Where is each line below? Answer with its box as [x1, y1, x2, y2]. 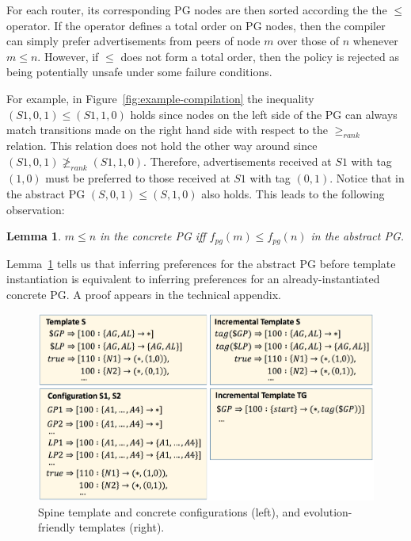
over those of [277, 33, 340, 49]
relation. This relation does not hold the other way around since [6, 136, 318, 153]
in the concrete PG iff [100, 228, 206, 244]
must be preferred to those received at [45, 170, 230, 186]
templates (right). [78, 519, 165, 535]
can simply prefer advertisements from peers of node [6, 33, 261, 49]
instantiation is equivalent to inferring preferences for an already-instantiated [6, 270, 380, 287]
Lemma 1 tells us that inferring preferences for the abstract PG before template [6, 255, 396, 271]
